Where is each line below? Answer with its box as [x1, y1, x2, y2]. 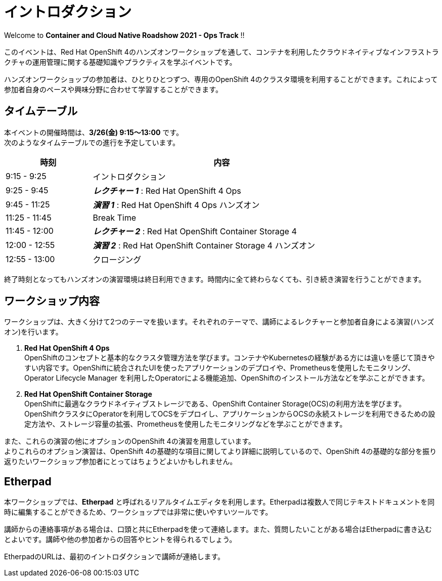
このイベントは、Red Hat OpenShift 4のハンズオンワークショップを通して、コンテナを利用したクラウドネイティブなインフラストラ [4, 47, 439, 56]
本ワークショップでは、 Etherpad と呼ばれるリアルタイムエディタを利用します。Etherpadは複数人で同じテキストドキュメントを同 [4, 497, 435, 507]
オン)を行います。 [4, 327, 63, 337]
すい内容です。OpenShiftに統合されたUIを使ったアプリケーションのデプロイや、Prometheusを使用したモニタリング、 [24, 363, 415, 372]
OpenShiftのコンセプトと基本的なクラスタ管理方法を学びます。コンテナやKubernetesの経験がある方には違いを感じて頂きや [24, 353, 435, 362]
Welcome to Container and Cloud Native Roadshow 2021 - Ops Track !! [4, 30, 245, 39]
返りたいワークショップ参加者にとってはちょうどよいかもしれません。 [4, 457, 237, 466]
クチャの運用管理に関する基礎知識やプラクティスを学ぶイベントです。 [4, 57, 237, 66]
